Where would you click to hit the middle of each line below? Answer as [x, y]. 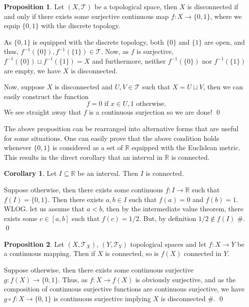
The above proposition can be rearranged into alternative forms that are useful [121, 128]
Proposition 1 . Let [34, 6]
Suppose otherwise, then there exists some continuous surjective [99, 270]
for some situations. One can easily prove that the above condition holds [112, 138]
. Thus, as [73, 279]
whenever [18, 147]
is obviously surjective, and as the [185, 279]
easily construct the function [46, 96]
